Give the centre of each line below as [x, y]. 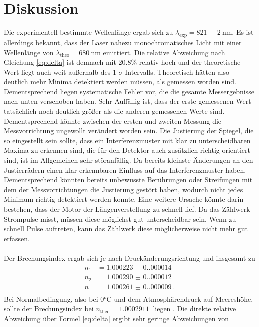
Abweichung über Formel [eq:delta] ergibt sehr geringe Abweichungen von [117, 318]
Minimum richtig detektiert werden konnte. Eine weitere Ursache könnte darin [124, 199]
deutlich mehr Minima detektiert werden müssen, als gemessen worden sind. [120, 82]
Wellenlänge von [29, 52]
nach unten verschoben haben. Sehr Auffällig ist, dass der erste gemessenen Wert [128, 101]
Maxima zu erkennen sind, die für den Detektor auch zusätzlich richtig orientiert [127, 150]
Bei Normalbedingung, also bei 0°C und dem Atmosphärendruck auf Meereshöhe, [129, 298]
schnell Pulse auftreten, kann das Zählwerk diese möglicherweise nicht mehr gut [126, 228]
